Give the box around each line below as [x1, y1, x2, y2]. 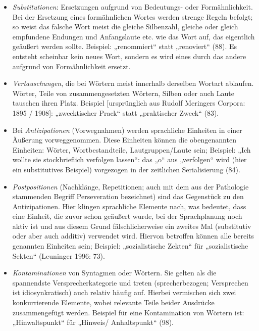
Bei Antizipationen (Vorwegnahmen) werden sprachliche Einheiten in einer [12, 124, 242, 135]
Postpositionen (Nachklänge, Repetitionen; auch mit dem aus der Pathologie [12, 181, 249, 192]
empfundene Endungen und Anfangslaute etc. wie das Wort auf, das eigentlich [12, 31, 255, 41]
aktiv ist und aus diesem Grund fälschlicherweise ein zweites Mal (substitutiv [12, 220, 251, 231]
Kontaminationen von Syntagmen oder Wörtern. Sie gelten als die [12, 267, 217, 278]
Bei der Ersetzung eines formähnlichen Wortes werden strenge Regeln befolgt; [12, 11, 253, 22]
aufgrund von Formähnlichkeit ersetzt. [12, 61, 131, 71]
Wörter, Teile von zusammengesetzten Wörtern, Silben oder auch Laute [12, 87, 234, 98]
